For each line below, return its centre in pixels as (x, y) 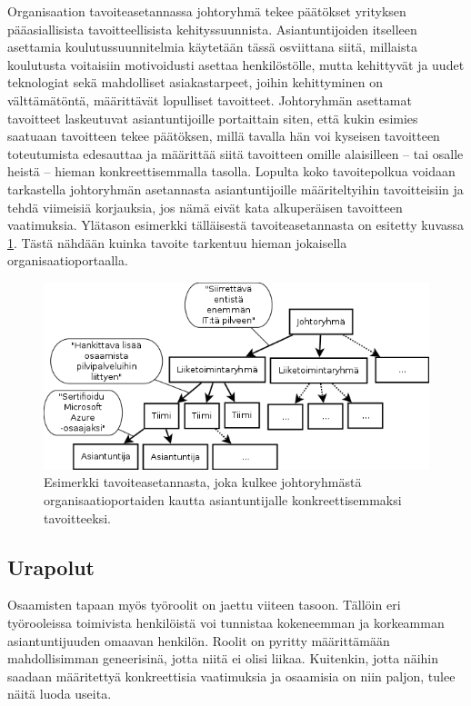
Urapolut (51, 567)
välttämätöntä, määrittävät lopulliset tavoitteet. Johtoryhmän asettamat (210, 99)
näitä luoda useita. (60, 694)
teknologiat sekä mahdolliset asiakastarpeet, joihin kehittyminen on (195, 82)
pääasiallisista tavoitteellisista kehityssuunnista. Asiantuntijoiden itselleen (212, 29)
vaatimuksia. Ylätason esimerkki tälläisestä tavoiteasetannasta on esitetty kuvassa (236, 225)
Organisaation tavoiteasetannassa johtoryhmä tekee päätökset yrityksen (207, 11)
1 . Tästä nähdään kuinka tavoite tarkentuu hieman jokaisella (177, 242)
